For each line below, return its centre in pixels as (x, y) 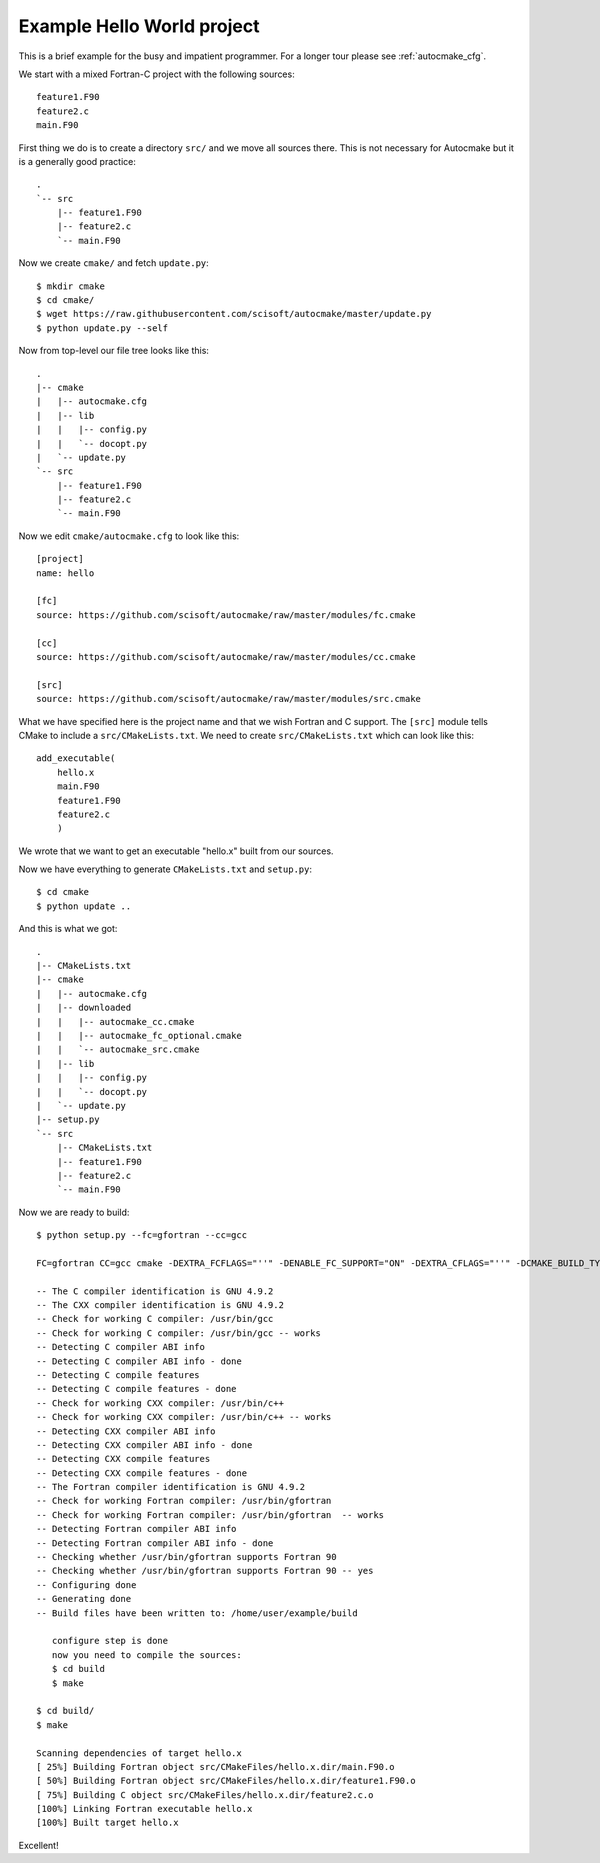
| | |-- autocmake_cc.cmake (115, 1021)
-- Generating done (84, 1599)
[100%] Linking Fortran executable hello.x (144, 1809)
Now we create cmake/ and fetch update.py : (113, 263)
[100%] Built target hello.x (107, 1823)
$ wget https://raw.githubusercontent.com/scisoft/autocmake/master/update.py (234, 314)
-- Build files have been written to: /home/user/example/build (197, 1613)
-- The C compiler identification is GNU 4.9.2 (155, 1291)
